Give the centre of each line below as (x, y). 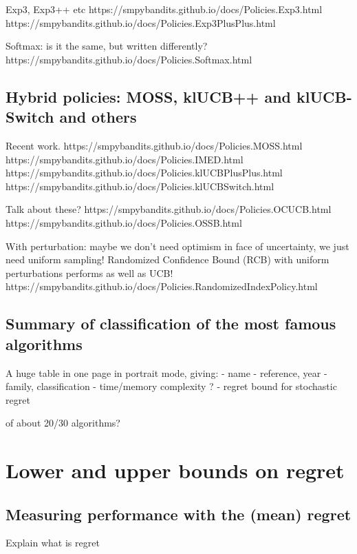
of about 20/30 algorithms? (63, 423)
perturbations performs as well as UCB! (89, 273)
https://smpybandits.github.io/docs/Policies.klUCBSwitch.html (140, 186)
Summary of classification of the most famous (171, 324)
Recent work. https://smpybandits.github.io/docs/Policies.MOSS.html (154, 145)
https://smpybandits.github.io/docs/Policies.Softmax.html (129, 59)
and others (98, 117)
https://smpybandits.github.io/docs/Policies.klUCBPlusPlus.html (144, 173)
